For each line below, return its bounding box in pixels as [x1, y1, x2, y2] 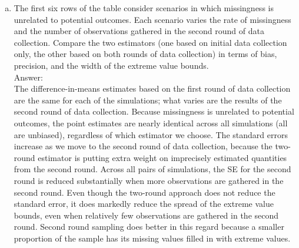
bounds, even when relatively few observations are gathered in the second [14, 209, 279, 221]
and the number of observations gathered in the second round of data [14, 25, 264, 37]
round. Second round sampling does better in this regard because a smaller [14, 220, 284, 233]
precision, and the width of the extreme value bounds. [14, 59, 209, 71]
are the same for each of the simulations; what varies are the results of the [14, 93, 282, 106]
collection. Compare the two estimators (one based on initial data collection [14, 36, 287, 48]
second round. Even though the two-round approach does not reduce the [14, 186, 275, 198]
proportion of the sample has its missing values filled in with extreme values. [14, 232, 291, 244]
